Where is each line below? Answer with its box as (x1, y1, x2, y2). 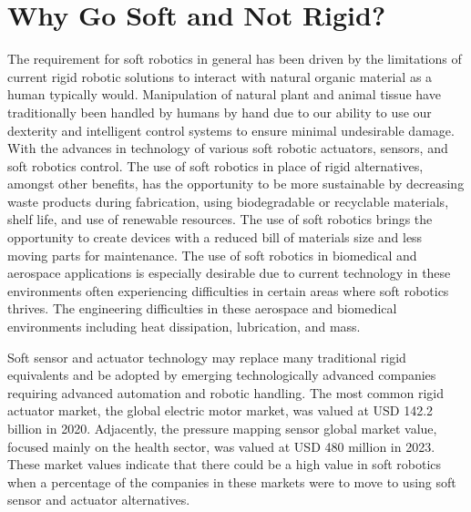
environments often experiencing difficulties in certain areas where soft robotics (7, 281, 449, 300)
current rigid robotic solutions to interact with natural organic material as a (7, 67, 433, 86)
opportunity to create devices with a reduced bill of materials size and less (7, 228, 423, 247)
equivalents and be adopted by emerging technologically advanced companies (7, 365, 436, 384)
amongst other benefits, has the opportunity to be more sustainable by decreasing (7, 174, 465, 193)
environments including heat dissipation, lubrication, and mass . (7, 317, 361, 336)
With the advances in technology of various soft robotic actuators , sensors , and (7, 138, 448, 158)
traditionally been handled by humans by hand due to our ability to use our (7, 102, 432, 121)
